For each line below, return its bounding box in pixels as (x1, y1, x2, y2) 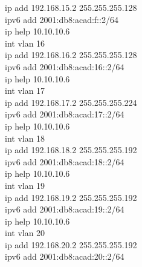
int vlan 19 (5, 179, 45, 191)
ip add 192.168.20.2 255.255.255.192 (5, 238, 137, 251)
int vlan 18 (5, 131, 45, 144)
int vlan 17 (5, 84, 45, 97)
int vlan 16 (5, 36, 45, 49)
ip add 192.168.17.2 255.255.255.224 (5, 96, 137, 108)
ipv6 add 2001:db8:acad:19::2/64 (5, 203, 124, 216)
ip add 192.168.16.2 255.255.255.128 (5, 48, 137, 61)
